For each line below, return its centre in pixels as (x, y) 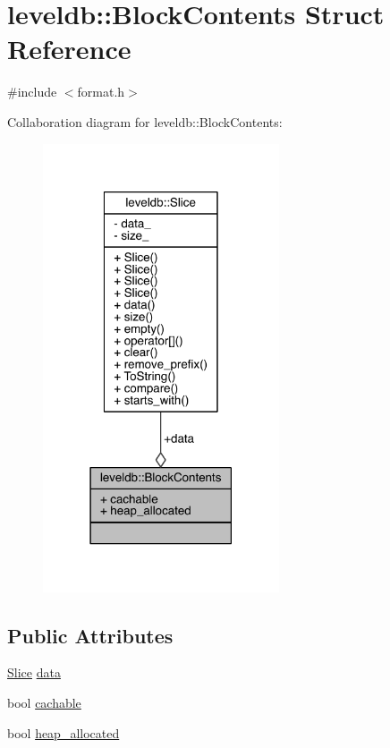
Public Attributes (90, 635)
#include (32, 92)
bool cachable (44, 703)
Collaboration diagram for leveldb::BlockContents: (145, 121)
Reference (69, 49)
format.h (101, 92)
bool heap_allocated (64, 732)
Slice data (34, 672)
